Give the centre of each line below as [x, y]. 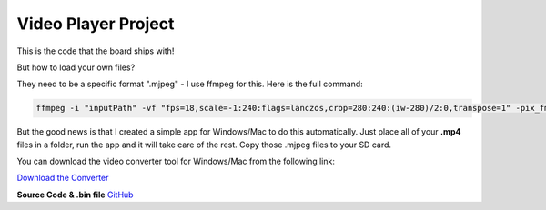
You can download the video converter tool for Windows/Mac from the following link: [176, 161]
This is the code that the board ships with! [96, 51]
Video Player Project [96, 24]
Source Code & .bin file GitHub [75, 195]
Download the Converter [63, 178]
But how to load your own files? [76, 67]
